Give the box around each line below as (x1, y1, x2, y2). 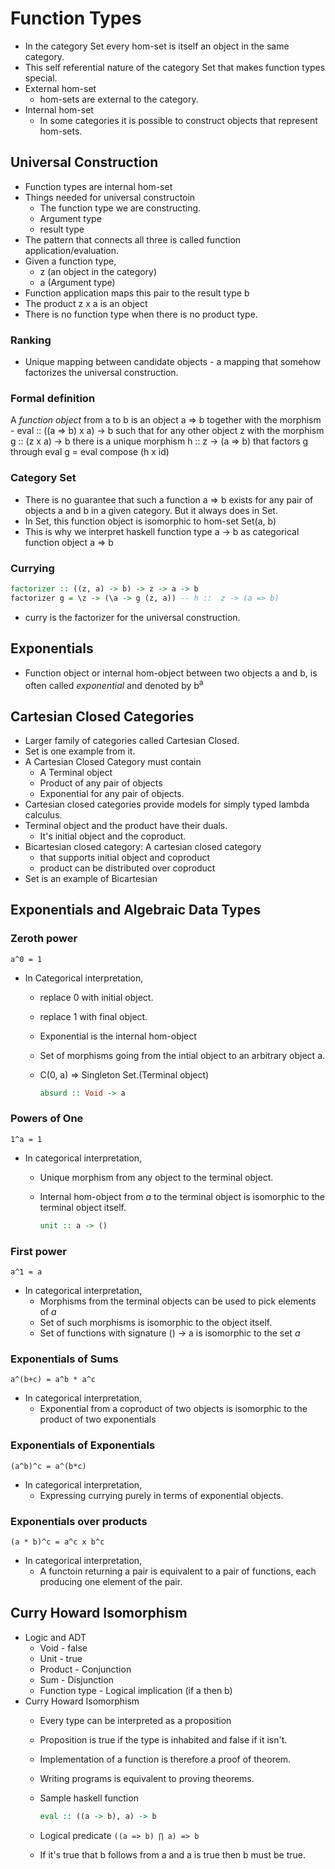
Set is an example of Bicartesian (24, 872, 158, 884)
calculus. (24, 808, 63, 821)
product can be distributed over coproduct (39, 862, 216, 874)
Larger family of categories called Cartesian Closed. (24, 734, 240, 746)
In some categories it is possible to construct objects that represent (39, 114, 318, 126)
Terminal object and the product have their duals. (24, 819, 228, 831)
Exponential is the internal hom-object (39, 1030, 197, 1042)
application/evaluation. (24, 244, 120, 256)
